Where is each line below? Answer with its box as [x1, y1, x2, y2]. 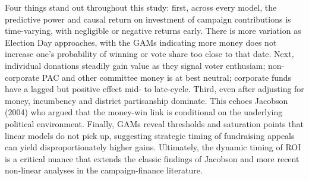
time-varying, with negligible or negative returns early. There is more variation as [5, 24, 301, 37]
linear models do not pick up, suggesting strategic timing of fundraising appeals [5, 129, 295, 141]
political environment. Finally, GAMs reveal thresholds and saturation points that [5, 117, 304, 130]
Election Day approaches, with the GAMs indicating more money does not [5, 36, 277, 48]
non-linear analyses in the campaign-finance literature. [5, 164, 203, 176]
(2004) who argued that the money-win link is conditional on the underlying [5, 106, 283, 118]
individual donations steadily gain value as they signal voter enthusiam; [5, 59, 266, 71]
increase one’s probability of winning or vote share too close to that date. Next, [5, 48, 294, 60]
